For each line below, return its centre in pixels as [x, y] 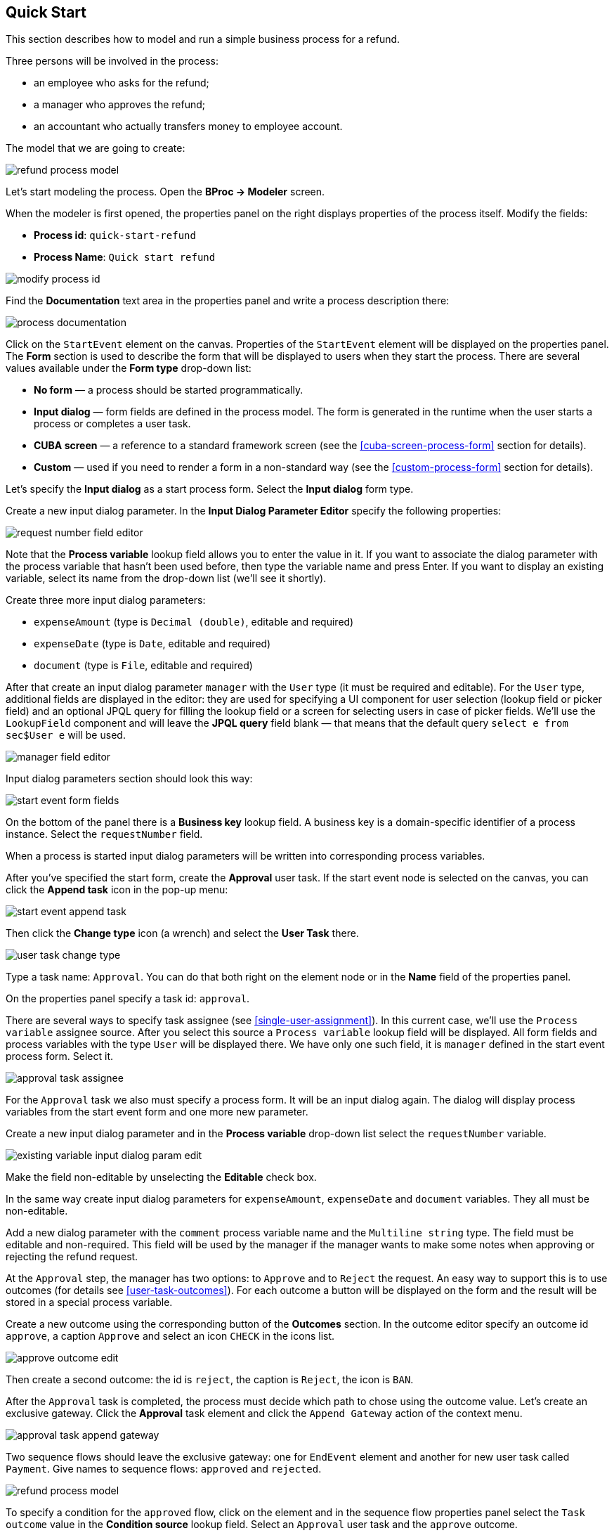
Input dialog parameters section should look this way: [129, 779]
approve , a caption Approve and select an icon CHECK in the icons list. [170, 1336]
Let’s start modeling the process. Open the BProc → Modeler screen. [165, 192]
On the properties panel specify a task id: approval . [128, 999]
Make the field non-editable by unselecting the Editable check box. [161, 1177]
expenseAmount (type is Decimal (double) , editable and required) [194, 622]
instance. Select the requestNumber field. [104, 834]
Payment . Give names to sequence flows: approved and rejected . [164, 1469]
